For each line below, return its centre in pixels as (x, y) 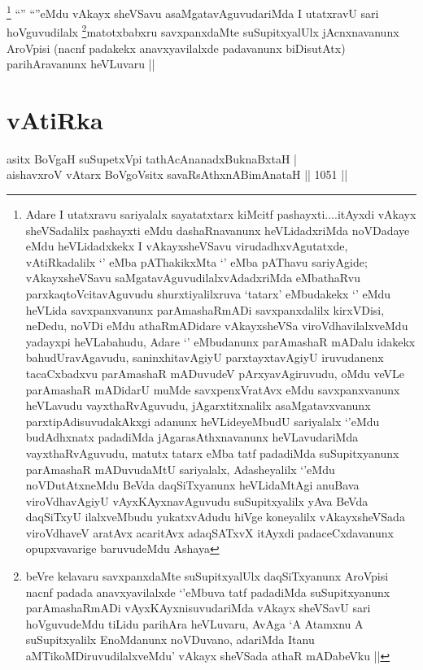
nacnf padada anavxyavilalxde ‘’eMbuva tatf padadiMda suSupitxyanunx (208, 592)
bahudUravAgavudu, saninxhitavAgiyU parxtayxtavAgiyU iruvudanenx (205, 357)
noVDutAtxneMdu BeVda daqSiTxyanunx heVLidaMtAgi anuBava (192, 485)
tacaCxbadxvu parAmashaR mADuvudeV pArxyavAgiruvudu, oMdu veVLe (215, 373)
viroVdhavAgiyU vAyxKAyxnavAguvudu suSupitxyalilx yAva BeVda (197, 500)
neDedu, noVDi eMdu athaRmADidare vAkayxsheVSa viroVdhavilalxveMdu (217, 326)
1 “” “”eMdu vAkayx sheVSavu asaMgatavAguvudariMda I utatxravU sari (193, 12)
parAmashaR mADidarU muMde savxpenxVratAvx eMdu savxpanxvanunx (213, 389)
